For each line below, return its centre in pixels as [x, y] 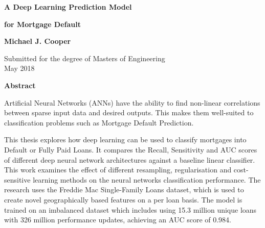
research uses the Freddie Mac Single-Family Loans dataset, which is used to [124, 189]
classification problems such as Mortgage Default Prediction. [99, 122]
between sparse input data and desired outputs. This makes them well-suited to [129, 112]
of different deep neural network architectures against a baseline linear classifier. [130, 159]
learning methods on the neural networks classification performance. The [147, 179]
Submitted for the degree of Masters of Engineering [85, 58]
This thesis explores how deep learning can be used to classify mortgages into [125, 140]
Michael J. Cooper [38, 41]
